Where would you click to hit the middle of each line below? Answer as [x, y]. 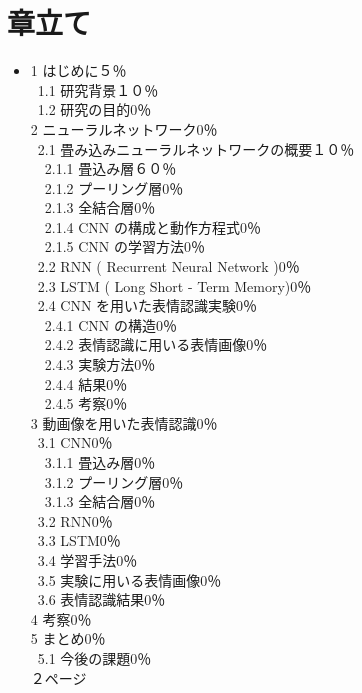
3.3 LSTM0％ [79, 540]
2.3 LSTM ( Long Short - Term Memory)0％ [174, 285]
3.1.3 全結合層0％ [100, 501]
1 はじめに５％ [78, 70]
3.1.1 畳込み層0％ [100, 462]
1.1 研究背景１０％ [98, 89]
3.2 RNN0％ [75, 520]
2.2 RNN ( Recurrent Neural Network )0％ [168, 266]
